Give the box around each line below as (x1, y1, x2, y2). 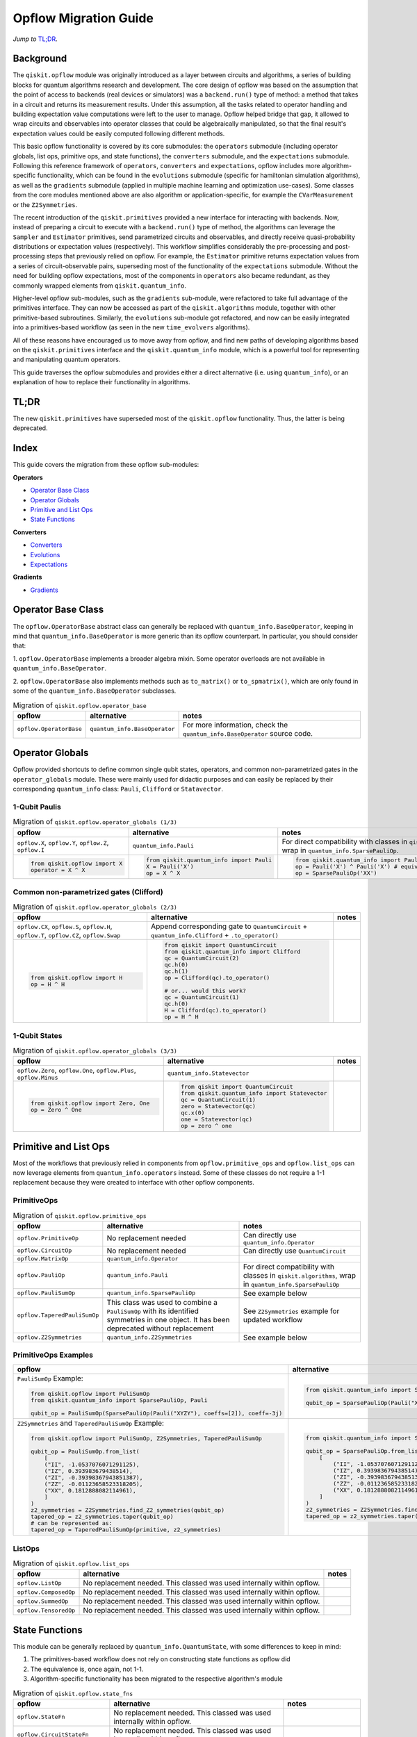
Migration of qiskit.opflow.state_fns (13, 1688, 133, 1698)
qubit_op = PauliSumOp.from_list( (30, 1448, 140, 1456)
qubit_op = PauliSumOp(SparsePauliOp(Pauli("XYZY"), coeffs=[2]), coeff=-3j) (30, 1409, 283, 1417)
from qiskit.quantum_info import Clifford (164, 948, 301, 955)
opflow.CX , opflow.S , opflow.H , (17, 921, 113, 931)
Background (13, 53, 67, 65)
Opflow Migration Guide (13, 10, 154, 26)
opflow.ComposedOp (17, 1588, 76, 1596)
